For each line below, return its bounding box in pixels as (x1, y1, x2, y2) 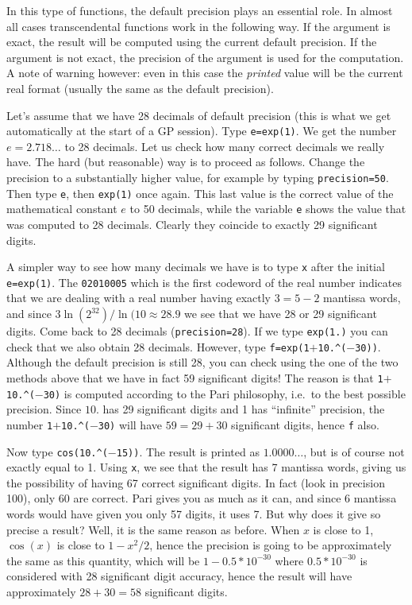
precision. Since (6, 401, 82, 417)
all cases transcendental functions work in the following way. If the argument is (6, 17, 391, 34)
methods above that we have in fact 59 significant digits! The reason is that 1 (6, 369, 383, 386)
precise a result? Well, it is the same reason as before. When (6, 521, 300, 537)
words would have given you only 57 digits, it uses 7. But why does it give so (6, 506, 381, 522)
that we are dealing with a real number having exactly (6, 289, 271, 306)
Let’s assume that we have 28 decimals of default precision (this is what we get (6, 107, 391, 123)
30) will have (98, 416, 162, 432)
